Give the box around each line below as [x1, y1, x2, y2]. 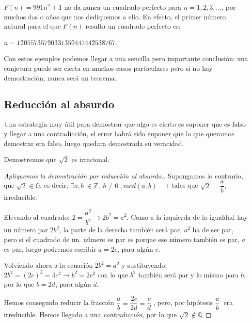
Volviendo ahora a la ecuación [4, 260, 93, 270]
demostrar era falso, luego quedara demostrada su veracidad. [4, 138, 184, 148]
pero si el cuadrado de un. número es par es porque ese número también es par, [4, 234, 239, 244]
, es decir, [40, 180, 68, 190]
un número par [4, 225, 48, 235]
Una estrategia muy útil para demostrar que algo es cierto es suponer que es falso [4, 119, 246, 129]
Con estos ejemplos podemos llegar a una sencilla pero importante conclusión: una [4, 53, 248, 64]
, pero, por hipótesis [153, 297, 213, 307]
